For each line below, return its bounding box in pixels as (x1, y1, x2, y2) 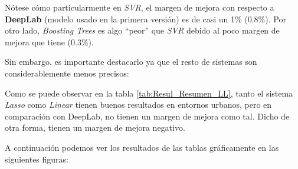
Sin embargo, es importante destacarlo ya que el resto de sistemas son (5, 55, 257, 68)
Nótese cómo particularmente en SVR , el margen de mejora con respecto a (5, 1, 274, 13)
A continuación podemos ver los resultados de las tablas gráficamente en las (5, 141, 279, 153)
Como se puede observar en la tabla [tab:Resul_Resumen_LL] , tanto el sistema (5, 87, 293, 99)
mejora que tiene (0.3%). (5, 35, 94, 48)
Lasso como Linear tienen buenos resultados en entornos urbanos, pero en (5, 98, 272, 111)
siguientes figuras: (5, 153, 68, 165)
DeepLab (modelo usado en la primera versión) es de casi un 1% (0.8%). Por (5, 12, 286, 25)
